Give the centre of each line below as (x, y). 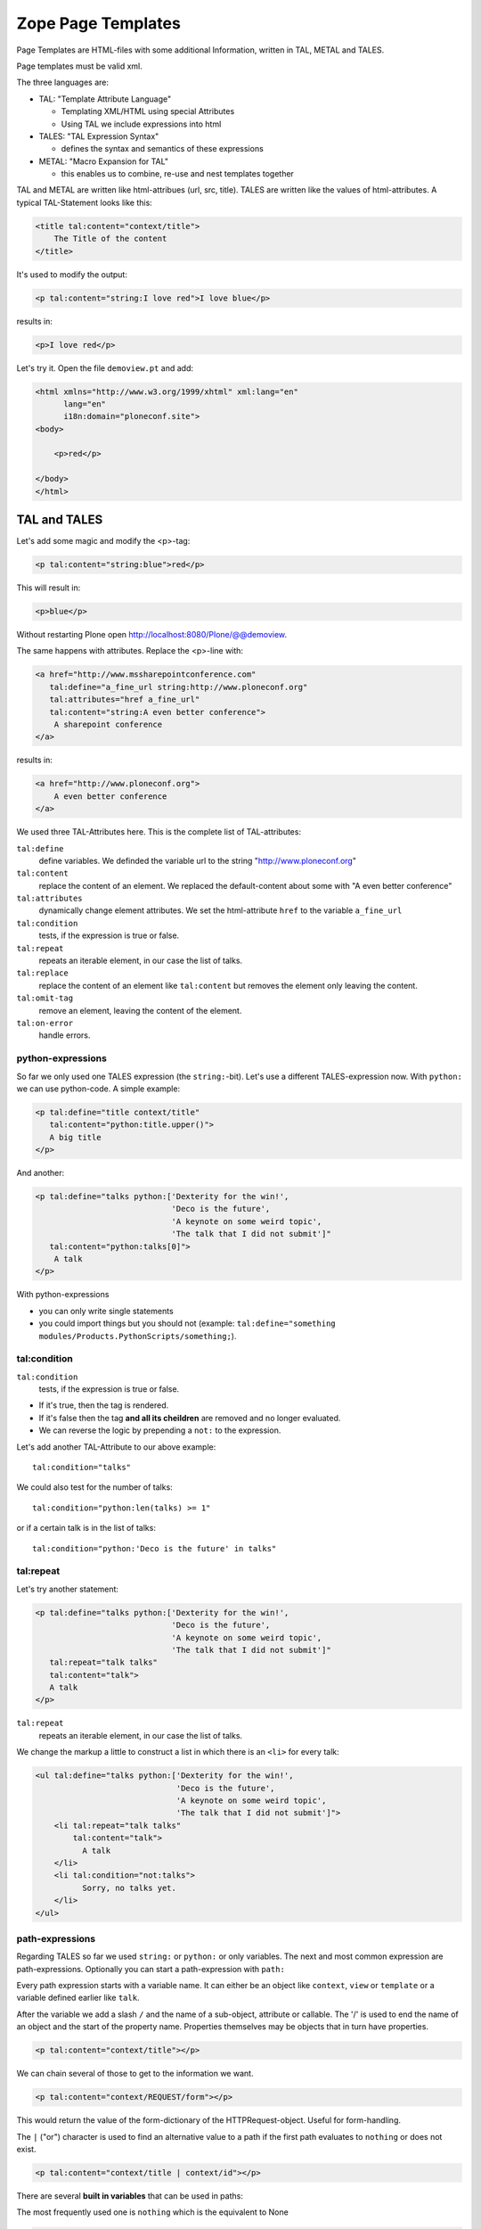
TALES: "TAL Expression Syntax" (99, 136)
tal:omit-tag (45, 998)
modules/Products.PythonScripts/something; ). (138, 1336)
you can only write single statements (106, 1311)
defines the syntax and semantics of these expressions (163, 149)
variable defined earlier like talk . (78, 1998)
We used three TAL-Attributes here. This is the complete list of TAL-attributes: (159, 832)
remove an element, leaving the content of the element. (140, 1010)
